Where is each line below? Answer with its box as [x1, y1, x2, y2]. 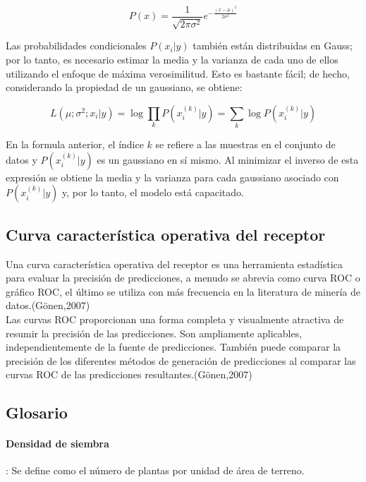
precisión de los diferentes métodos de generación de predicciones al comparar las [6, 353, 356, 368]
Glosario [6, 402, 68, 423]
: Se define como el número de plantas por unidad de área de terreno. [6, 463, 305, 478]
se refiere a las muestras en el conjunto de [155, 137, 336, 152]
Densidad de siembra [6, 436, 109, 451]
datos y [6, 152, 37, 167]
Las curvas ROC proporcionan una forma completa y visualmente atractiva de [6, 311, 344, 326]
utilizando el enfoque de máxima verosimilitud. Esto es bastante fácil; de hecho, [6, 66, 350, 80]
